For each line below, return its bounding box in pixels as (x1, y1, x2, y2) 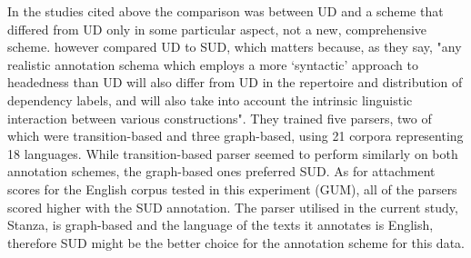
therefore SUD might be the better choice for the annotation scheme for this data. (7, 233, 465, 252)
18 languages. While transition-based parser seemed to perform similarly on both (7, 144, 458, 163)
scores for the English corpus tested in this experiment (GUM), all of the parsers (7, 179, 457, 198)
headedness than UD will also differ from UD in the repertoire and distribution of (7, 73, 463, 92)
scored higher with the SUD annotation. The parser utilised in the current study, (7, 197, 458, 216)
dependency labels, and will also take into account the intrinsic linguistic (7, 90, 413, 109)
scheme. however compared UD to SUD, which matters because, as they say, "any (7, 37, 462, 56)
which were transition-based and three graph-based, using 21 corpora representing (7, 126, 464, 145)
